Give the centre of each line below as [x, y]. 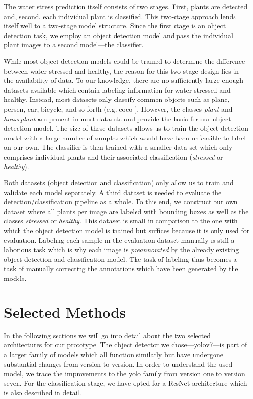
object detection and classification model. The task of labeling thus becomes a [120, 259]
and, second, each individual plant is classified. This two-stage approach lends [120, 16]
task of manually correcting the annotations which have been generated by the [121, 269]
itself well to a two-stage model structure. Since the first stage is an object [115, 26]
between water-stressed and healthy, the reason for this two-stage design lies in [122, 70]
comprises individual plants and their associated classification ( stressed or [114, 156]
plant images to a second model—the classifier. [74, 45]
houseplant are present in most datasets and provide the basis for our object [117, 118]
